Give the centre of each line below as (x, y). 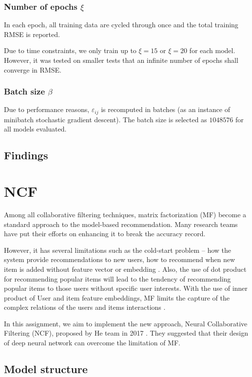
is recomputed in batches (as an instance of (165, 109)
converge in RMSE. (33, 69)
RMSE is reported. (32, 34)
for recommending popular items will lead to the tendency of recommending (117, 278)
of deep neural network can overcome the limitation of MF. (92, 343)
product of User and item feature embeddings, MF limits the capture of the (117, 297)
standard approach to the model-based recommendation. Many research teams (121, 224)
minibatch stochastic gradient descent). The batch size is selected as (106, 119)
